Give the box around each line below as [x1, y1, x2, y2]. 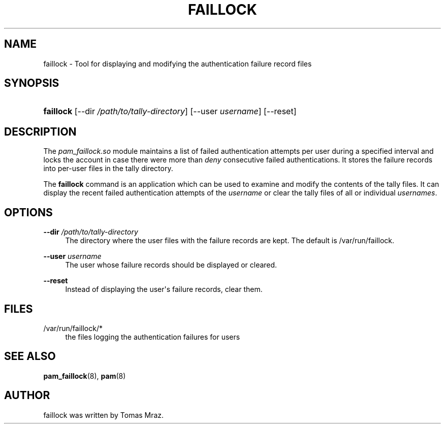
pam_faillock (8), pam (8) [43, 371, 126, 380]
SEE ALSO [4, 350, 56, 363]
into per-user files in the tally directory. [43, 164, 173, 173]
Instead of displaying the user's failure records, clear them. [65, 285, 263, 294]
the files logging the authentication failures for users [65, 332, 240, 341]
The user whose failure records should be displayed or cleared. [65, 260, 277, 270]
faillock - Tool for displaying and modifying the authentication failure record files [43, 59, 312, 68]
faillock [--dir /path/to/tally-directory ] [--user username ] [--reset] [43, 106, 297, 117]
